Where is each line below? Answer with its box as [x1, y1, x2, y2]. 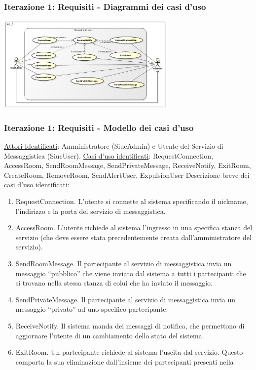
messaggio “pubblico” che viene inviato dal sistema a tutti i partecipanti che [15, 268, 246, 278]
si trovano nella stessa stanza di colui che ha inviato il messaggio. [15, 278, 213, 288]
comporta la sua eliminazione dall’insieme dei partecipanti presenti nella [15, 356, 234, 367]
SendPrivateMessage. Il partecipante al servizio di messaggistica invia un [15, 294, 236, 304]
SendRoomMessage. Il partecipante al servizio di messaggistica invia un [15, 258, 232, 268]
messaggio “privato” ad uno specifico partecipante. [15, 304, 168, 314]
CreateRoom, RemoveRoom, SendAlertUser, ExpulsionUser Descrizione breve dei [4, 169, 250, 180]
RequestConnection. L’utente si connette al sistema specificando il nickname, [15, 196, 248, 206]
